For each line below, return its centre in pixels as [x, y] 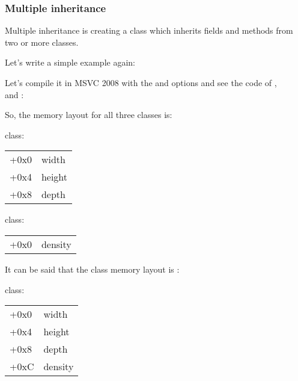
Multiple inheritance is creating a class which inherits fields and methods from [149, 30]
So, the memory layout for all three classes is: [89, 115]
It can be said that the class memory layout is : [92, 269]
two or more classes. [42, 42]
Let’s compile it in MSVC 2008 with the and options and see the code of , [141, 82]
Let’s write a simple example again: [70, 62]
